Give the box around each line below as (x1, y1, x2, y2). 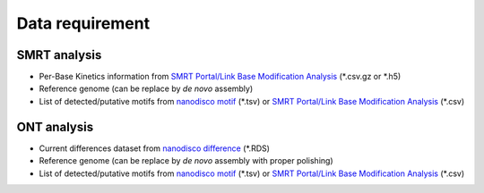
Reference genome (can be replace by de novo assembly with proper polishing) (39, 155, 333, 166)
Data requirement (16, 13, 151, 33)
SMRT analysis (16, 47, 102, 63)
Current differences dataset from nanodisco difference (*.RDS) (39, 143, 271, 154)
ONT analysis (16, 119, 94, 134)
